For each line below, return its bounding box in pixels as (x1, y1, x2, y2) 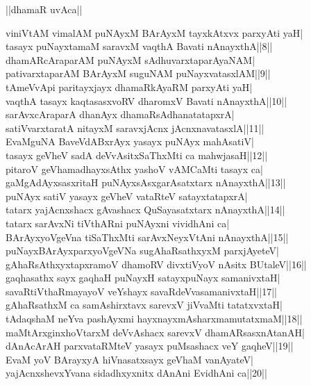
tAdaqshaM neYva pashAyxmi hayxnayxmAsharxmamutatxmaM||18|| (6, 311, 303, 326)
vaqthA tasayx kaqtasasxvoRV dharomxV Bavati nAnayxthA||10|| (6, 93, 287, 108)
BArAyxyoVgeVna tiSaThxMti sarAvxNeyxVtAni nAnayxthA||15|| (6, 229, 289, 244)
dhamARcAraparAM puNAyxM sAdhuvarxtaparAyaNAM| (6, 52, 255, 67)
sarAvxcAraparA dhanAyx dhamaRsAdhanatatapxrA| (6, 107, 235, 122)
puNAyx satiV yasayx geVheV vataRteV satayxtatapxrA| (6, 188, 248, 203)
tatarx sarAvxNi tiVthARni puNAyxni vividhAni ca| (6, 215, 230, 230)
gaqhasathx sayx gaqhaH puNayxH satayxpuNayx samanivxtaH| (6, 270, 280, 285)
